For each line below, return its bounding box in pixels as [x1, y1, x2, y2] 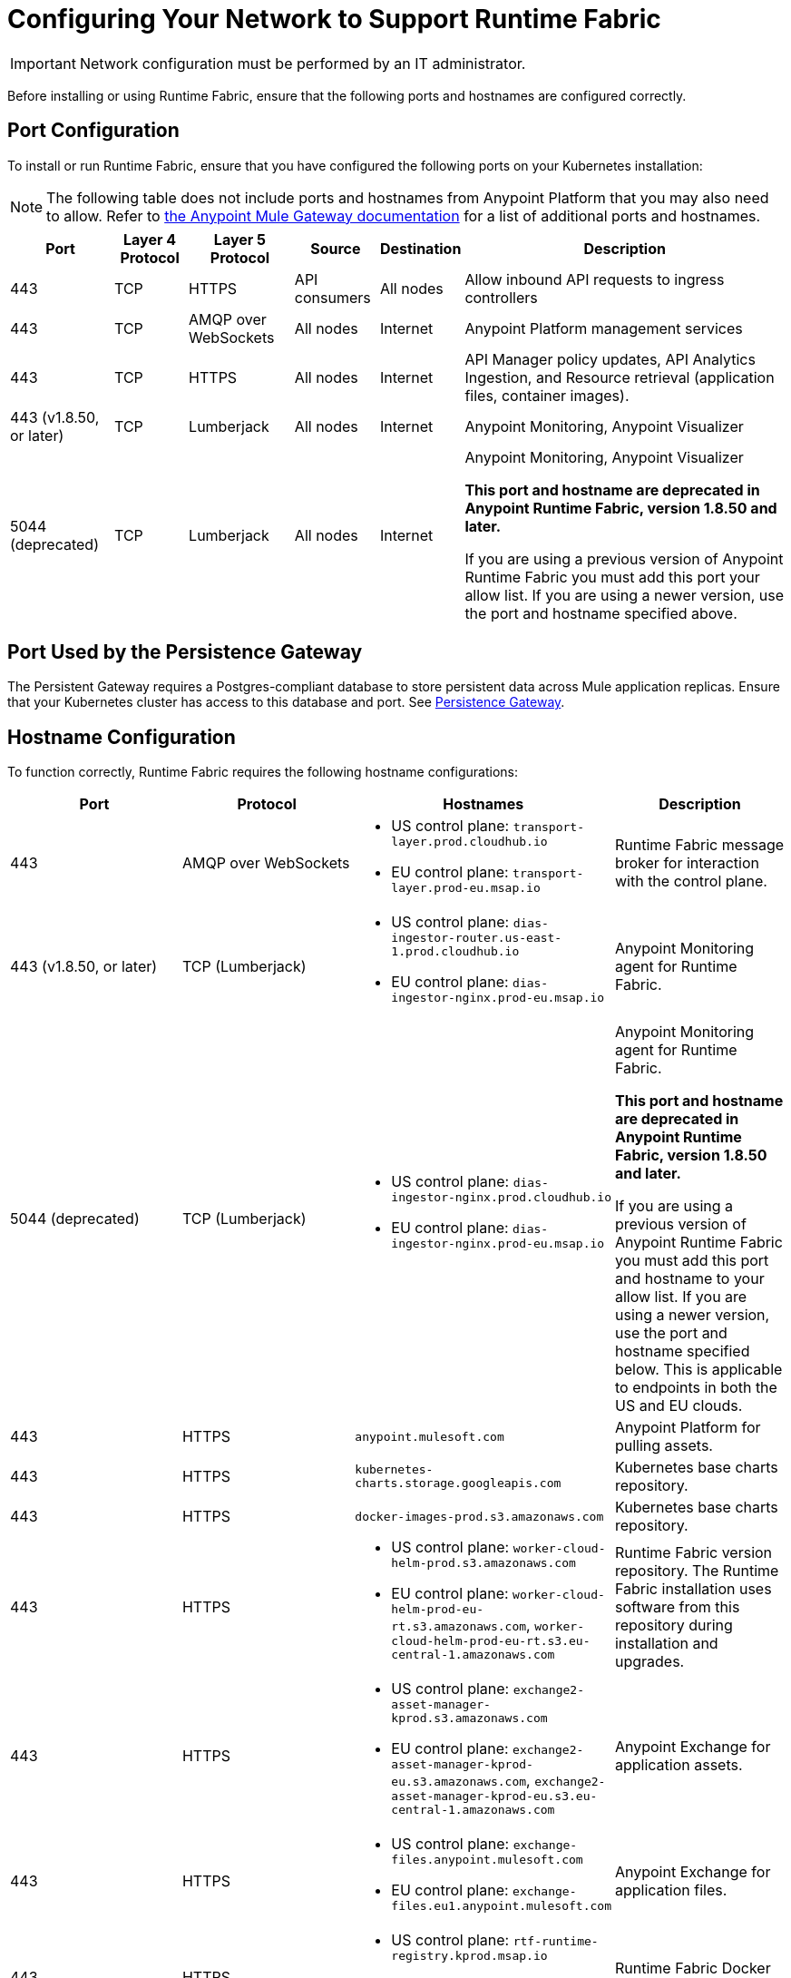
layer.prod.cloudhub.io [391, 835, 548, 849]
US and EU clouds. [614, 1396, 743, 1415]
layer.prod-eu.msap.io [391, 881, 541, 896]
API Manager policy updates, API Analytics [464, 349, 756, 368]
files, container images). [464, 386, 630, 405]
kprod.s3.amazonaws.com [391, 1711, 548, 1726]
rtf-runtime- [513, 1934, 599, 1949]
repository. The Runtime [614, 1562, 779, 1581]
